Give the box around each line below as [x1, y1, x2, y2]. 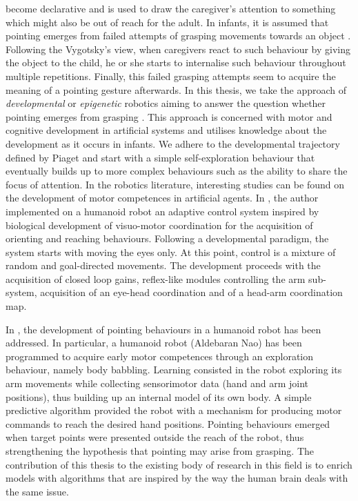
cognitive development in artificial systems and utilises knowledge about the [6, 123, 327, 137]
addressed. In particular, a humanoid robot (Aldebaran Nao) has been [6, 335, 302, 350]
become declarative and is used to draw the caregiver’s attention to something [6, 1, 336, 15]
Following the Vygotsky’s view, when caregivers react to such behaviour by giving [6, 41, 350, 56]
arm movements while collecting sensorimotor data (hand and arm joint [6, 376, 309, 391]
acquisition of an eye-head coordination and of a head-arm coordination [40, 285, 343, 299]
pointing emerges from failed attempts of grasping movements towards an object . [6, 28, 351, 43]
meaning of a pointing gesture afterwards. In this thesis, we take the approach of [6, 82, 347, 97]
